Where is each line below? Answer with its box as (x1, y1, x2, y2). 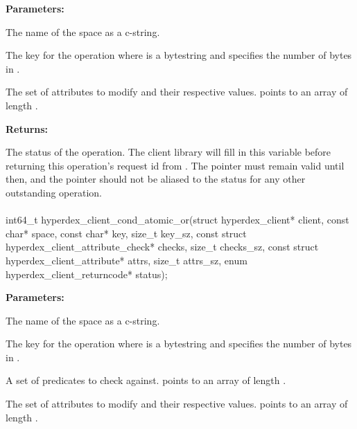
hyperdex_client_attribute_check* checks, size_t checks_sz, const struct (6, 239, 319, 254)
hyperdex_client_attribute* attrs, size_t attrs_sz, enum (6, 253, 247, 267)
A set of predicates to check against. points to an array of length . (6, 373, 286, 387)
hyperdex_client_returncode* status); (6, 266, 168, 281)
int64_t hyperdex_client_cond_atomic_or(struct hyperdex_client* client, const (6, 212, 349, 227)
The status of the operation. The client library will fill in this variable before (6, 145, 331, 159)
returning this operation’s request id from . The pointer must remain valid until (6, 158, 345, 172)
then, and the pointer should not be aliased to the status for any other (6, 172, 306, 186)
